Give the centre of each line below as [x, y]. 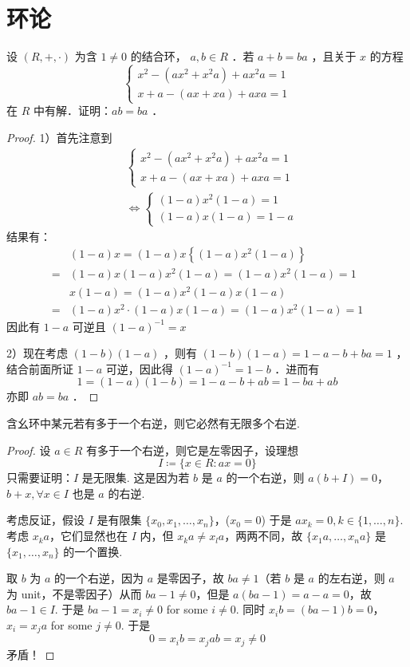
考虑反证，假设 [45, 520]
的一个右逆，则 [265, 478]
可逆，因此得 [139, 368]
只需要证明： [40, 478]
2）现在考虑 [37, 353]
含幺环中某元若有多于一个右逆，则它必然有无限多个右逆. [153, 423]
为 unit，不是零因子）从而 [74, 593]
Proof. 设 [29, 450]
